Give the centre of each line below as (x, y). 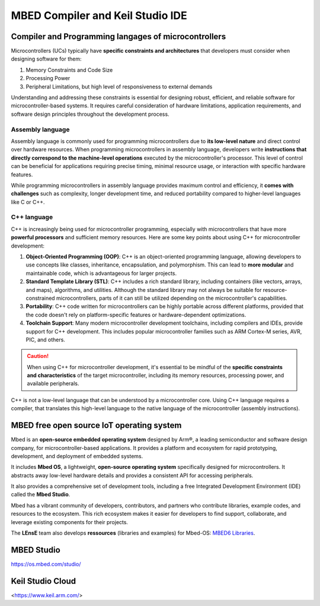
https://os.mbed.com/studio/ (46, 564)
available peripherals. (53, 383)
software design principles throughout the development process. (90, 114)
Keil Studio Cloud (44, 581)
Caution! (38, 356)
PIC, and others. (45, 340)
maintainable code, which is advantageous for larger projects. (101, 273)
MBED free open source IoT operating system (96, 425)
